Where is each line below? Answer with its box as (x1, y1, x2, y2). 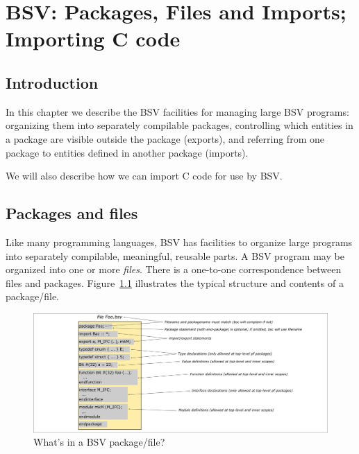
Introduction (6, 71, 99, 93)
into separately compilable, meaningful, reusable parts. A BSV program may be (6, 248, 344, 263)
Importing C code (6, 24, 181, 53)
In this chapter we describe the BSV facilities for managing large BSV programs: (6, 104, 349, 119)
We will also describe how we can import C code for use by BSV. (6, 168, 283, 183)
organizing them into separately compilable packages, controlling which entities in (6, 118, 353, 132)
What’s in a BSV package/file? (33, 435, 165, 449)
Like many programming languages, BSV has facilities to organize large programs (6, 234, 353, 249)
